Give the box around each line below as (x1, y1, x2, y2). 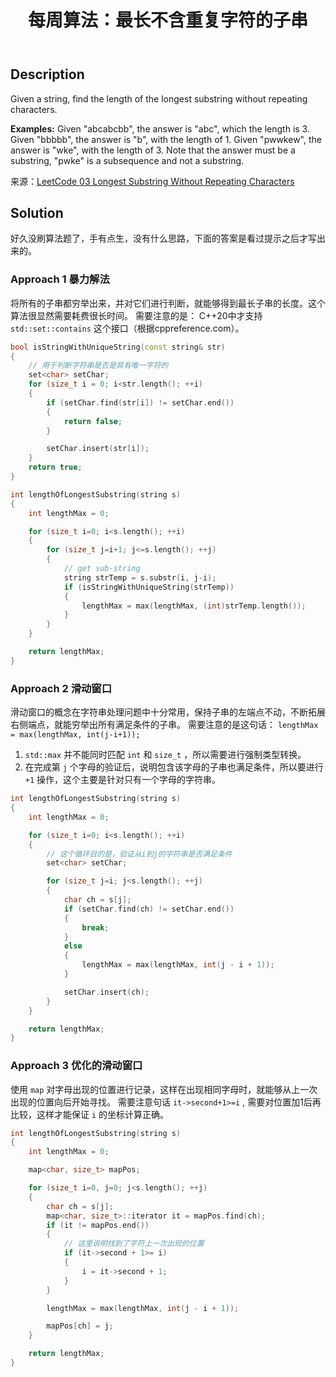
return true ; (28, 462, 83, 473)
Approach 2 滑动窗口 (10, 681, 113, 695)
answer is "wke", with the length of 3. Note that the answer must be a (10, 144, 296, 156)
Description (10, 66, 85, 83)
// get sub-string (63, 564, 141, 574)
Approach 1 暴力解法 (10, 272, 110, 286)
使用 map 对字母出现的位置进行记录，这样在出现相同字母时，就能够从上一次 (10, 1083, 318, 1095)
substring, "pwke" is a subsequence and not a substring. (10, 154, 245, 166)
